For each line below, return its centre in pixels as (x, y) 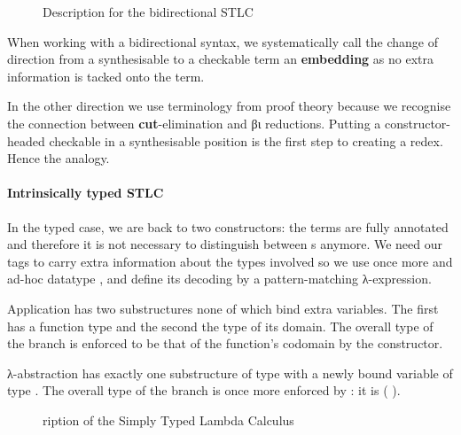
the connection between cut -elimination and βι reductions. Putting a (194, 123)
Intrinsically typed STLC (86, 193)
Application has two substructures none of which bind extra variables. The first (223, 308)
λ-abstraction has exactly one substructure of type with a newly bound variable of (230, 373)
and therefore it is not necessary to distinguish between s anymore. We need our (225, 244)
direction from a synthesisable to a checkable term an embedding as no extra (220, 59)
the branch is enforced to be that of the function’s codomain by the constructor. (225, 343)
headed (26, 140)
